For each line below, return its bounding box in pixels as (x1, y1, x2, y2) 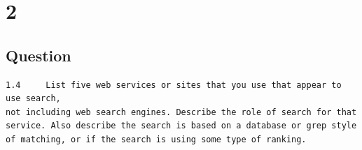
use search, (6, 93, 61, 104)
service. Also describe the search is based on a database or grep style (6, 121, 357, 131)
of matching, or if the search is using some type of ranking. (6, 134, 307, 144)
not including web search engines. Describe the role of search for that (6, 107, 357, 117)
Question (6, 44, 71, 66)
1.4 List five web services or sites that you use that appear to (6, 80, 342, 90)
